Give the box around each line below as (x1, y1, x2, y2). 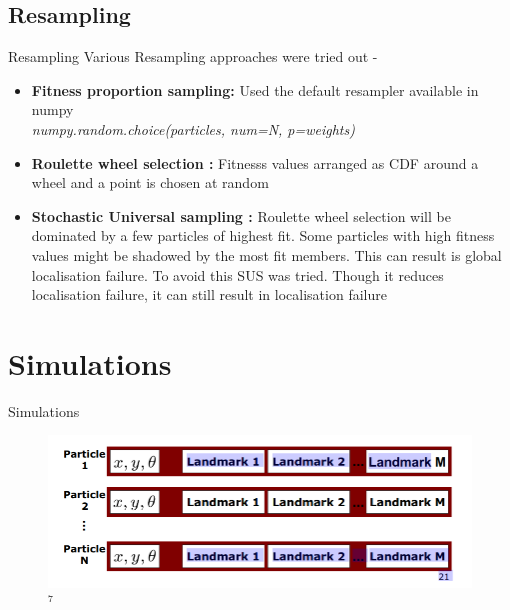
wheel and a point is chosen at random (31, 172, 269, 193)
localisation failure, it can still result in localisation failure (31, 284, 387, 305)
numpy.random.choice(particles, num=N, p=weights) (31, 118, 355, 139)
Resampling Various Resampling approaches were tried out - (8, 46, 378, 67)
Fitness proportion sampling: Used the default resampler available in (31, 79, 479, 100)
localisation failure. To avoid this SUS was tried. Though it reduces (31, 264, 444, 285)
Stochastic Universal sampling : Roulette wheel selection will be (31, 205, 451, 226)
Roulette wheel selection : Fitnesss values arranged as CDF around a (31, 152, 479, 173)
